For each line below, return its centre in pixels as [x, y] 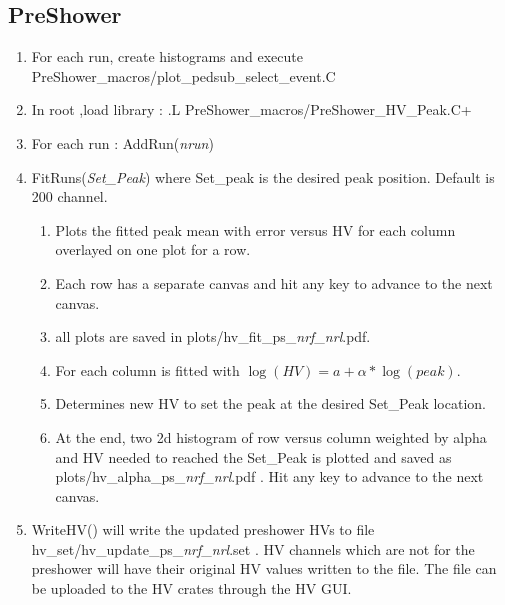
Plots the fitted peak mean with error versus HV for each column [255, 229]
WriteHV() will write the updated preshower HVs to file [203, 529]
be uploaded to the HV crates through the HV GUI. [191, 588]
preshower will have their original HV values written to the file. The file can [264, 568]
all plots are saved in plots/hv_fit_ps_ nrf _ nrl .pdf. [213, 336]
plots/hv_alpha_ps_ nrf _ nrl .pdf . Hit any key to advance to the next [269, 476]
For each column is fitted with [147, 369]
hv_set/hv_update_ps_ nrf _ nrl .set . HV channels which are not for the [253, 548]
